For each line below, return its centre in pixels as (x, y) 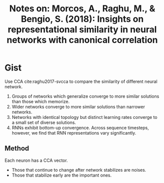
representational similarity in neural (82, 30)
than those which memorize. (41, 101)
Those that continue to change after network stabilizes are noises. (79, 170)
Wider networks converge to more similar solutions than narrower (78, 107)
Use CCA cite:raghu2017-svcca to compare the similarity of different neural (81, 81)
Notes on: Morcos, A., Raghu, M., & (82, 9)
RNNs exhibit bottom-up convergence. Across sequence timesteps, (80, 128)
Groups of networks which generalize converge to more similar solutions (85, 96)
